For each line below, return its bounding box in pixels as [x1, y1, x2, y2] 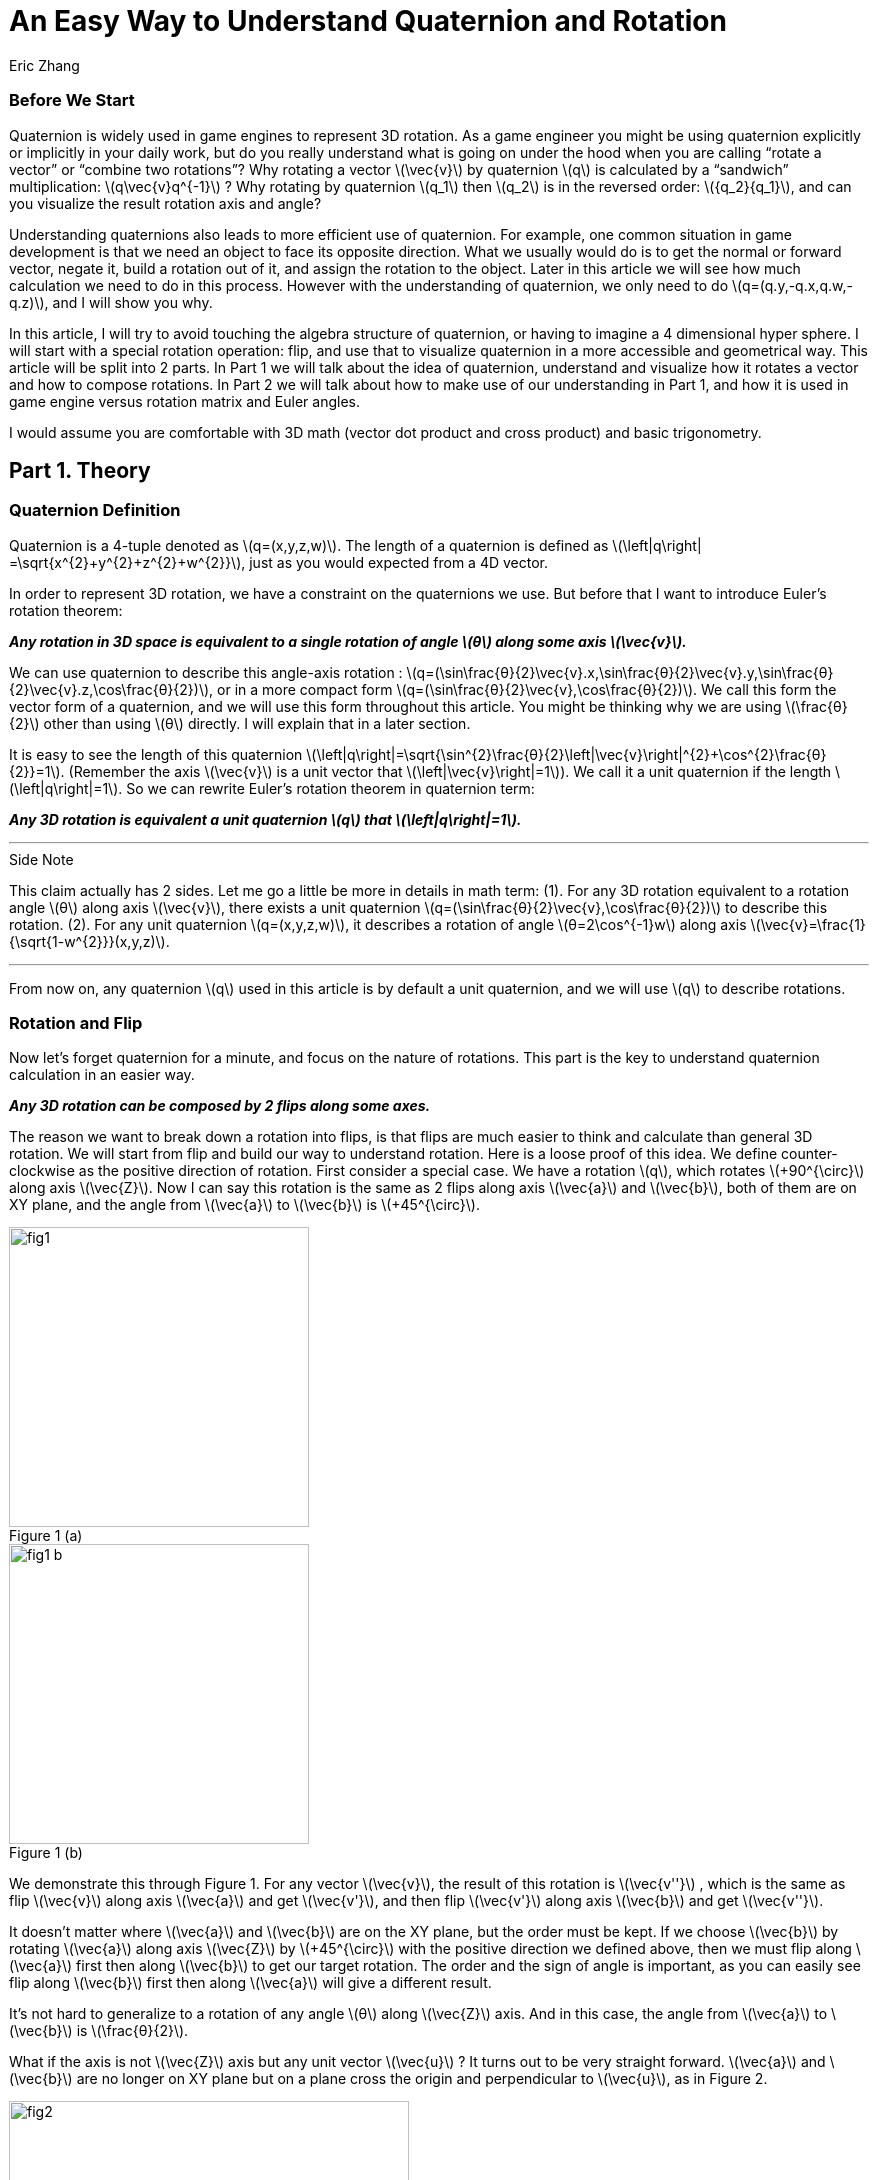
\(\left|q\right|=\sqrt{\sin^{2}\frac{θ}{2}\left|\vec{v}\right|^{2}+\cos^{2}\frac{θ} [306, 745, 827, 763]
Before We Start [9, 90, 135, 111]
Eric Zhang [9, 56, 80, 74]
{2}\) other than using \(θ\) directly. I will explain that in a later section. [9, 714, 471, 732]
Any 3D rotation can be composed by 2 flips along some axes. [9, 1097, 431, 1115]
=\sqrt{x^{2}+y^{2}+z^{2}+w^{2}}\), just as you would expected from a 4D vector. [9, 553, 549, 571]
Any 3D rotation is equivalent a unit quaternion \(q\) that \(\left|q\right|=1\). [9, 810, 522, 828]
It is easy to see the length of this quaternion [9, 745, 303, 763]
